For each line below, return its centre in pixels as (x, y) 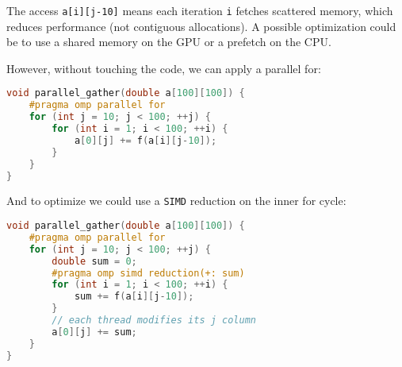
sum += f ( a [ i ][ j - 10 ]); (134, 297)
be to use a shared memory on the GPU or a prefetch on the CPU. (169, 42)
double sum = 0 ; (94, 261)
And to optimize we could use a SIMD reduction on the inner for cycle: (176, 201)
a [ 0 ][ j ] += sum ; (94, 332)
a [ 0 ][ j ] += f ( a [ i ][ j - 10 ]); (145, 140)
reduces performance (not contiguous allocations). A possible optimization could (201, 26)
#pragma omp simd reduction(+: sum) (148, 273)
